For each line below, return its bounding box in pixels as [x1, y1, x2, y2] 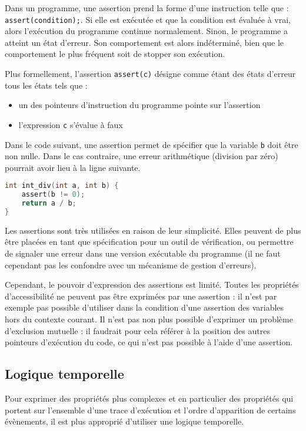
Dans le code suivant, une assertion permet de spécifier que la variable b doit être [5, 138, 298, 150]
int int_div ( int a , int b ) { [5, 181, 119, 190]
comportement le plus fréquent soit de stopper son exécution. [5, 48, 225, 60]
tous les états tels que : [5, 79, 88, 91]
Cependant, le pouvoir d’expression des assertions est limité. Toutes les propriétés [5, 278, 299, 291]
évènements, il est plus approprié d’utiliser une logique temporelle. [5, 415, 244, 427]
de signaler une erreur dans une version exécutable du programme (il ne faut [5, 247, 281, 260]
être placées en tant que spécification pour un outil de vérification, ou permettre [5, 235, 294, 248]
